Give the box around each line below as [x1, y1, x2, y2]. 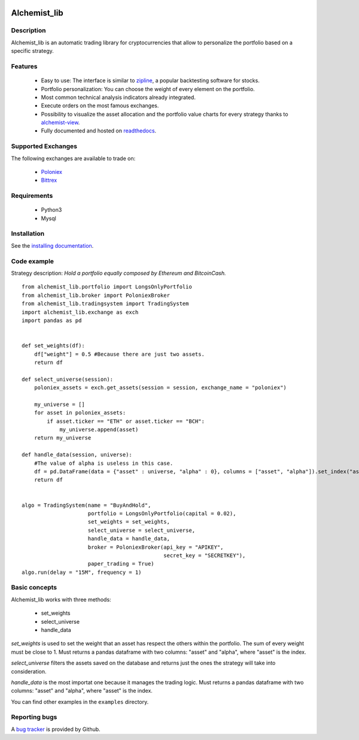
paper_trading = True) [87, 561, 155, 567]
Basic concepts [11, 583, 57, 592]
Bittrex [41, 177, 57, 184]
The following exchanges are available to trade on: [11, 155, 136, 162]
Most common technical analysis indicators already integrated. [41, 94, 196, 101]
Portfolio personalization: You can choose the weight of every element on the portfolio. [41, 85, 255, 92]
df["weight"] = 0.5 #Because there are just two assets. [34, 351, 205, 357]
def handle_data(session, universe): [22, 452, 133, 458]
